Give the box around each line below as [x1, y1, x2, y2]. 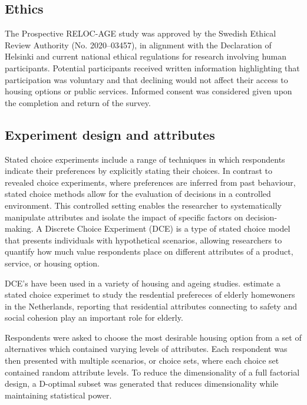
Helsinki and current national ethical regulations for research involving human [5, 50, 287, 62]
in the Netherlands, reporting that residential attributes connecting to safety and [5, 299, 297, 312]
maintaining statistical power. [5, 388, 112, 401]
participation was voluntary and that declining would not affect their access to [5, 73, 288, 85]
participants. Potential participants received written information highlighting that [5, 61, 300, 74]
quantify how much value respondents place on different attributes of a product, [5, 245, 293, 258]
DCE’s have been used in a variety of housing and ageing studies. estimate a [5, 276, 280, 289]
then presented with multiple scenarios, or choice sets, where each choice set [5, 354, 279, 367]
